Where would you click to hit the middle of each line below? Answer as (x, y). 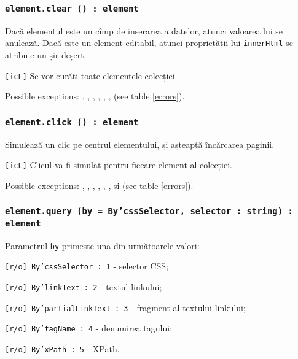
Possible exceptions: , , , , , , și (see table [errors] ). (99, 185)
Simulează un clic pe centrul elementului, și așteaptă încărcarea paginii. (140, 144)
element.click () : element (72, 122)
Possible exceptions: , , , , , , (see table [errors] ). (95, 96)
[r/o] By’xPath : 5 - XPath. (62, 349)
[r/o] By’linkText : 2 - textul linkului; (84, 287)
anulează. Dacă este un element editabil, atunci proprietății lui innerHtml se (149, 43)
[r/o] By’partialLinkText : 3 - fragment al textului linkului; (125, 307)
